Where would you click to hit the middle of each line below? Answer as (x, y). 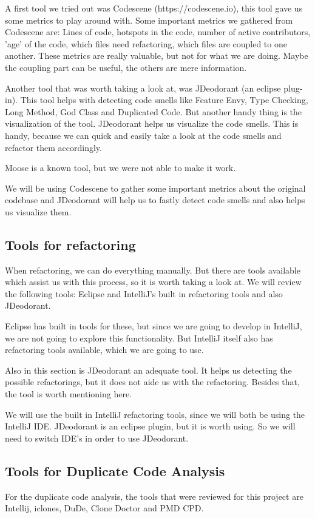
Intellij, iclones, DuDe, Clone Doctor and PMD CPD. (104, 508)
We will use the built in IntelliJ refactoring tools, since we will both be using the (155, 414)
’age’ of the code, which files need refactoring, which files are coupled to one (146, 43)
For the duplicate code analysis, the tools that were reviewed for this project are (154, 496)
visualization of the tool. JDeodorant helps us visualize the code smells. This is (152, 123)
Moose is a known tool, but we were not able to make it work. (120, 168)
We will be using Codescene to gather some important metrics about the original (155, 188)
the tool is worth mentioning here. (68, 394)
